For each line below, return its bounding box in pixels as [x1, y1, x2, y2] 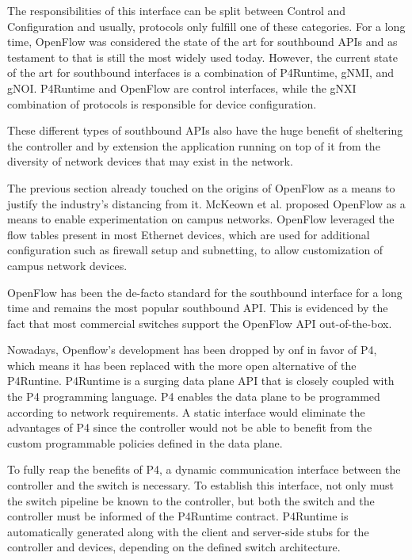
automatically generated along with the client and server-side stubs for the [7, 523, 369, 539]
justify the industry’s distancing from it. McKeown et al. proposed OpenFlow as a [7, 195, 406, 211]
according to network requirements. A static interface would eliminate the [7, 403, 365, 420]
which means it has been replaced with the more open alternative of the [7, 356, 357, 373]
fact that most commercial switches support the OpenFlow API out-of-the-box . [7, 314, 392, 331]
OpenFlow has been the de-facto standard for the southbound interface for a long [7, 284, 402, 300]
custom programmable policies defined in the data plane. [7, 434, 283, 451]
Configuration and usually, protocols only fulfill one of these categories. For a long [7, 17, 406, 34]
